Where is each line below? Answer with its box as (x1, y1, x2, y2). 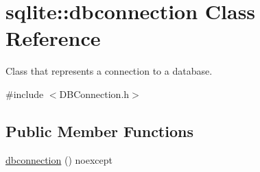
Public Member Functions (5, 120, 193, 141)
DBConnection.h (59, 86, 130, 101)
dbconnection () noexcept (5, 152, 113, 167)
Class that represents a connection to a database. (5, 64, 213, 78)
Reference (5, 24, 101, 52)
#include (5, 86, 44, 101)
